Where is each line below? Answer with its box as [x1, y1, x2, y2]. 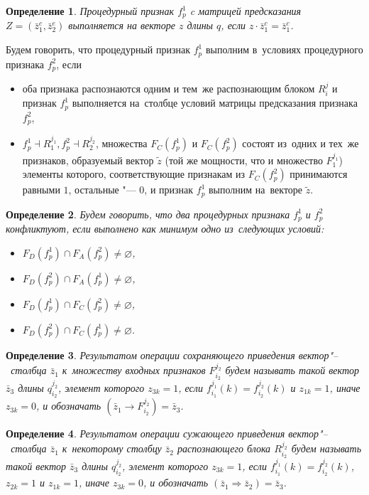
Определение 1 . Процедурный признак [6, 4, 175, 18]
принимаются [290, 166, 348, 181]
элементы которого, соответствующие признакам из [22, 166, 246, 181]
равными [22, 182, 60, 197]
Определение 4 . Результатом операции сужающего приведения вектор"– [6, 426, 328, 441]
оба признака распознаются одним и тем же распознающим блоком [22, 80, 315, 95]
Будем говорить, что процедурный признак [6, 42, 190, 57]
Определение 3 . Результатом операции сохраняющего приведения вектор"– [6, 347, 338, 362]
